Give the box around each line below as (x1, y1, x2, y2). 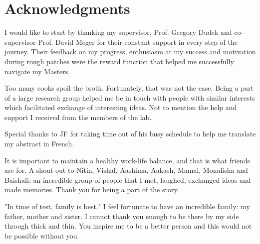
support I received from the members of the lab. (4, 112, 152, 122)
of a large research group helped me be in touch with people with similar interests (4, 92, 255, 103)
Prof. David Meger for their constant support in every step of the (38, 36, 238, 47)
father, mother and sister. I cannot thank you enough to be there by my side (4, 211, 239, 221)
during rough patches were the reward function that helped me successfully (4, 56, 234, 66)
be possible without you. (4, 230, 79, 241)
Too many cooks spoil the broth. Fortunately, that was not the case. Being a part (4, 83, 254, 93)
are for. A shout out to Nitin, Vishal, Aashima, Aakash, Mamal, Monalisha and (4, 165, 248, 175)
